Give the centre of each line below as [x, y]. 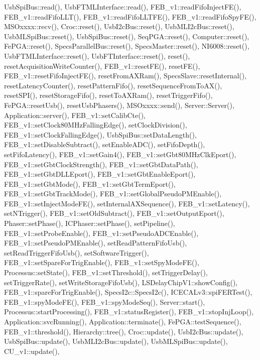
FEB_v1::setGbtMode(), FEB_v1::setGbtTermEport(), [90, 184]
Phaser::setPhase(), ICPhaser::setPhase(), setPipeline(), [90, 223]
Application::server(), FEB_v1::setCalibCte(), [75, 115]
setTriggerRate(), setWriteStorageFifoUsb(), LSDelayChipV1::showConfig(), [121, 282]
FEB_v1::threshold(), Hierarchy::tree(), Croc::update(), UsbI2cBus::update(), [124, 331]
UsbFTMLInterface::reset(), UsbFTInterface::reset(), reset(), [97, 55]
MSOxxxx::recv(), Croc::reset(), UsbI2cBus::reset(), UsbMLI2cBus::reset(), [119, 26]
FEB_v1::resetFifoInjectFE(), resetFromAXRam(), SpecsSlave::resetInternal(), [125, 76]
